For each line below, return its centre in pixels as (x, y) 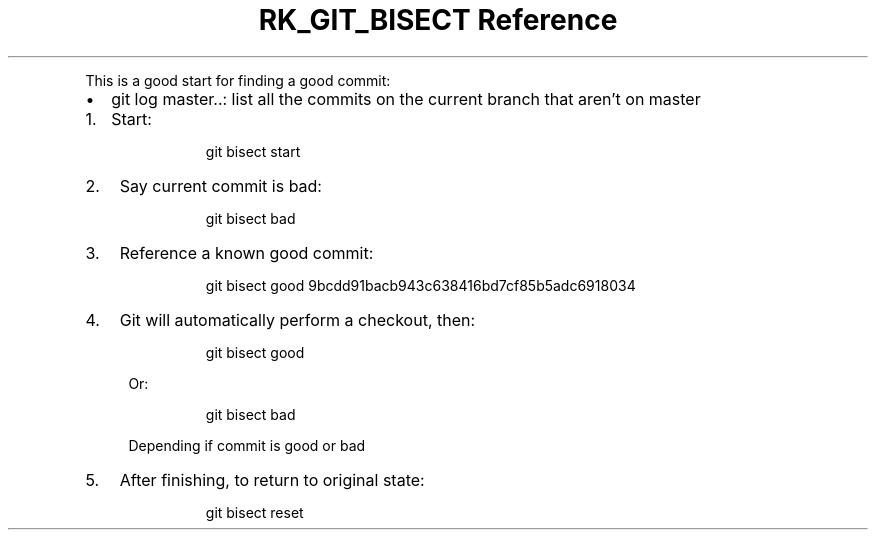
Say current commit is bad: (220, 185)
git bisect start (253, 151)
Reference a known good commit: (246, 252)
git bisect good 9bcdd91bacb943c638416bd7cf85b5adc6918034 (420, 285)
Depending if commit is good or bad (247, 445)
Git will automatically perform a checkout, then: (297, 319)
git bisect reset (254, 512)
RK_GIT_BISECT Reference (438, 20)
